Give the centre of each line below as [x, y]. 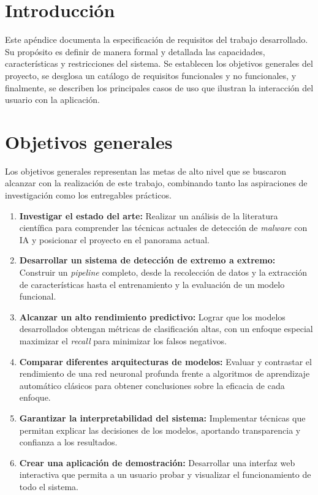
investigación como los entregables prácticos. [88, 195]
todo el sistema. [49, 486]
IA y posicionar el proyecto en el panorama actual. [114, 239]
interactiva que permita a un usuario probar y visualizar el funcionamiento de [165, 474]
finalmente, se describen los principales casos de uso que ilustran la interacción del [159, 87]
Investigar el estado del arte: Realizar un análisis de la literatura [149, 215]
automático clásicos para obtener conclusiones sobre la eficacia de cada [152, 385]
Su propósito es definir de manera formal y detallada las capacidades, [135, 51]
